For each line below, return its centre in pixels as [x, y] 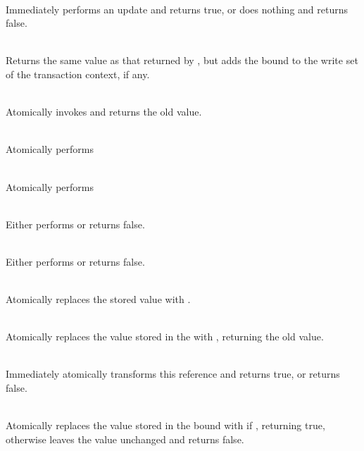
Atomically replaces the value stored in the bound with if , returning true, [165, 425]
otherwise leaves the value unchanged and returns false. [125, 439]
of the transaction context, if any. [78, 74]
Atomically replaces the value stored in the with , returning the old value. [165, 336]
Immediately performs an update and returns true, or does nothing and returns [177, 9]
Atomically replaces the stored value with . [98, 299]
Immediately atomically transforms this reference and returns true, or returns [173, 374]
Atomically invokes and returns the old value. [104, 112]
